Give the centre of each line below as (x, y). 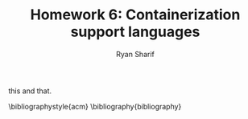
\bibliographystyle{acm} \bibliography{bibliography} (95, 106)
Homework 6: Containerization (135, 15)
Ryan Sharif (135, 54)
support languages (135, 32)
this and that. (30, 91)
